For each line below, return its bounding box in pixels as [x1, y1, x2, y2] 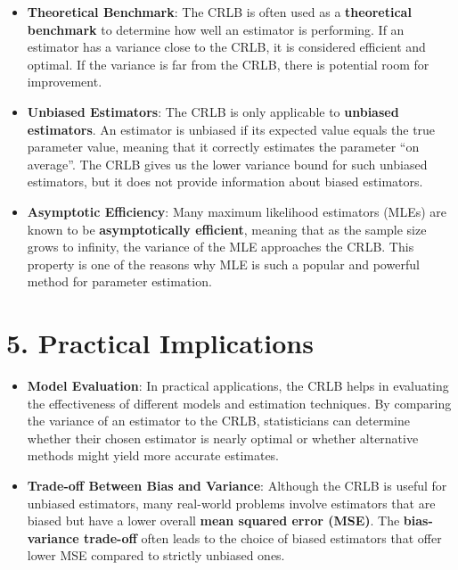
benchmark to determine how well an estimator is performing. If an [27, 20, 405, 38]
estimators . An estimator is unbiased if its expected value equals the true [27, 120, 436, 138]
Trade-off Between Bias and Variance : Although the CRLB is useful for [27, 476, 447, 494]
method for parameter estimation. [27, 272, 212, 291]
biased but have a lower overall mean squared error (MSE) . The [27, 511, 400, 530]
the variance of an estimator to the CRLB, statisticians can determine [27, 411, 410, 430]
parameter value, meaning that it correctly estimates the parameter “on [27, 137, 420, 156]
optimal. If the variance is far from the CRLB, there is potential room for [27, 54, 429, 73]
